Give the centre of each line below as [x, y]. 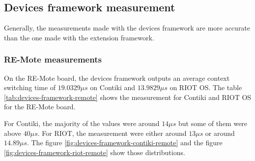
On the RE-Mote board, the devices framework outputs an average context [117, 78]
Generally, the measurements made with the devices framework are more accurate [127, 28]
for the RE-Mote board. [40, 107]
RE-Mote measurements [53, 59]
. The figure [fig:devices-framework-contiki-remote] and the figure [125, 143]
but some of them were [213, 123]
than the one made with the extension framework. [79, 37]
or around [220, 133]
